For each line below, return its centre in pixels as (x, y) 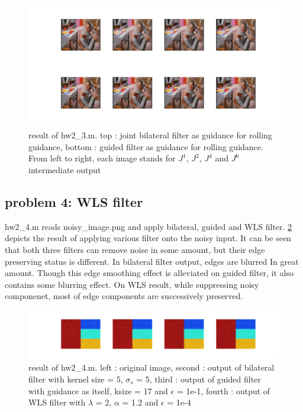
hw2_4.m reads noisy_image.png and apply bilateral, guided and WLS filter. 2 (149, 226)
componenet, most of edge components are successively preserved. (124, 296)
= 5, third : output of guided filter (199, 379)
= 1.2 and (140, 402)
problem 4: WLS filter (74, 201)
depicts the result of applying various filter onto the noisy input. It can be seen (148, 238)
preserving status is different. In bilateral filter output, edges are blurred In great (152, 261)
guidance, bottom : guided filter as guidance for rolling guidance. (146, 146)
